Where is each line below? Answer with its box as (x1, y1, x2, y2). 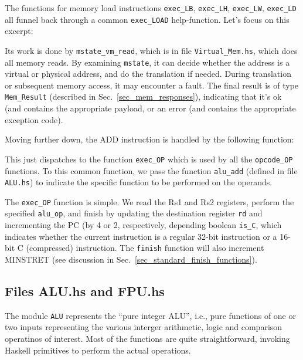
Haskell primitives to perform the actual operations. (5, 344, 191, 356)
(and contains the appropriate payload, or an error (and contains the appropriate (5, 102, 296, 114)
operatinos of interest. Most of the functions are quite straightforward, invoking (5, 332, 290, 345)
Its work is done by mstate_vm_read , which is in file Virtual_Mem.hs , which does (5, 44, 298, 56)
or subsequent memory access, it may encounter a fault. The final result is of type (5, 79, 299, 91)
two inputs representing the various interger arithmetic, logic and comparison (5, 321, 282, 333)
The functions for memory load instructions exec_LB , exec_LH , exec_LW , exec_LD (5, 2, 297, 13)
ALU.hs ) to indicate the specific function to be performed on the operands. (5, 176, 273, 188)
